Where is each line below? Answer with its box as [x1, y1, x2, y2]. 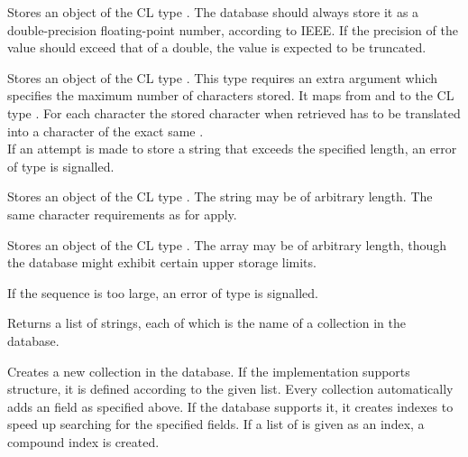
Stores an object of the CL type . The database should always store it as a [7, 3, 419, 21]
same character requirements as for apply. [7, 204, 237, 223]
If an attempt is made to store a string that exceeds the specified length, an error [7, 139, 457, 158]
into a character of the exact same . [7, 121, 204, 140]
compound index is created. [7, 432, 160, 451]
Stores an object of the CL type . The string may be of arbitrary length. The [7, 187, 433, 206]
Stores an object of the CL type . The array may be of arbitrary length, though [7, 235, 447, 254]
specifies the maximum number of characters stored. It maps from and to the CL [7, 86, 454, 105]
